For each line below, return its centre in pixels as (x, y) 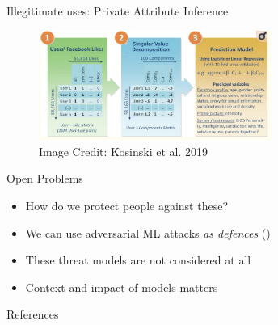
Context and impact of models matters (122, 287)
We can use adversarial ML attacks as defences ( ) (148, 232)
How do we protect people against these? (127, 206)
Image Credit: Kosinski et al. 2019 (124, 151)
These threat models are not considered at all (138, 260)
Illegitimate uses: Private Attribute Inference (118, 11)
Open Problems (45, 178)
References (33, 314)
